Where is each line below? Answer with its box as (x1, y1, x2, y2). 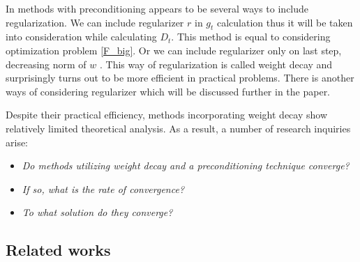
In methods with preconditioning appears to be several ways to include (6, 1, 309, 15)
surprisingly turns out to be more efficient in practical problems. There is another (6, 70, 354, 85)
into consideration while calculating (6, 29, 157, 44)
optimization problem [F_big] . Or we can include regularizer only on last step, (6, 43, 342, 57)
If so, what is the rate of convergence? (22, 181, 185, 196)
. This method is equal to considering (171, 29, 331, 44)
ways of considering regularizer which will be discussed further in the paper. (6, 84, 331, 98)
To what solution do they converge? (22, 205, 173, 219)
